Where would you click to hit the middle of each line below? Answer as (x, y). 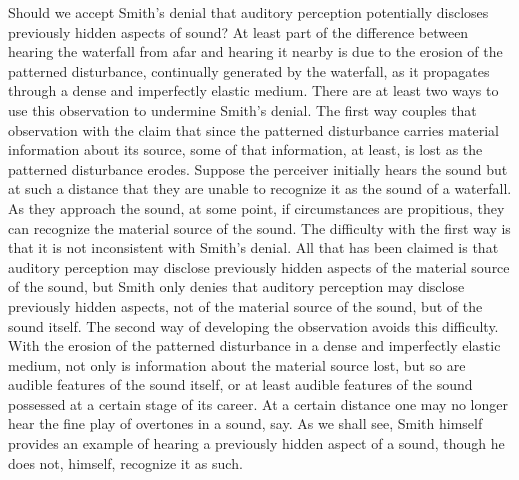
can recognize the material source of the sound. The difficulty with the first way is (259, 227)
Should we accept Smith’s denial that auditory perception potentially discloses (248, 12)
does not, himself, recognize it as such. (125, 462)
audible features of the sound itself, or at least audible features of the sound (240, 384)
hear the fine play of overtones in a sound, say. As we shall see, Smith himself (245, 423)
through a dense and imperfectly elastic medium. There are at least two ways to (253, 90)
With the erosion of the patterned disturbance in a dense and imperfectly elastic (254, 345)
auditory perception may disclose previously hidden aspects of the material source (259, 266)
